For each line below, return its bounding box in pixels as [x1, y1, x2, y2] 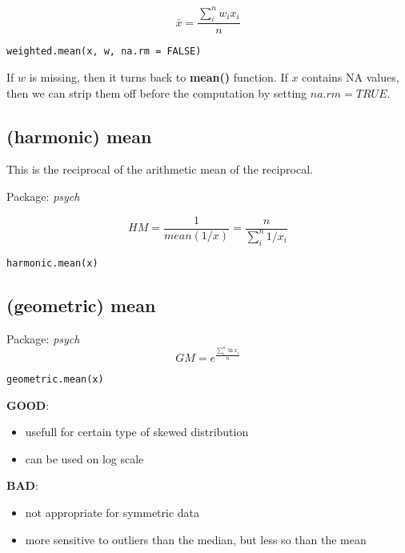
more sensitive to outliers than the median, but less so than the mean [25, 531, 367, 547]
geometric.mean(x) [6, 373, 104, 385]
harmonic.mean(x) [6, 257, 98, 269]
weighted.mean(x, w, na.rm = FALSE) [6, 46, 202, 58]
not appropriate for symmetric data [25, 503, 200, 520]
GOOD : [6, 396, 50, 413]
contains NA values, [302, 68, 399, 85]
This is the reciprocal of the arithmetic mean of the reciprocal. [6, 161, 313, 178]
